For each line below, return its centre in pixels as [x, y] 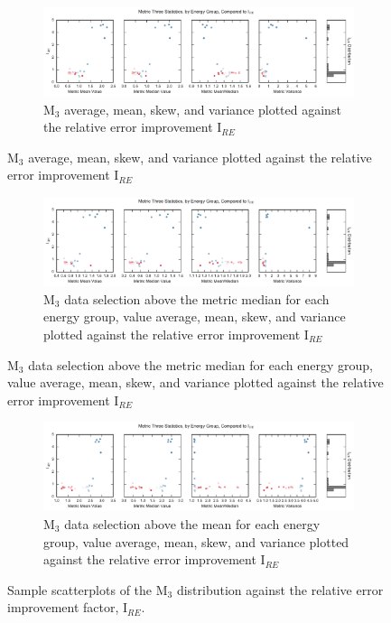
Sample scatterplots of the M [88, 589]
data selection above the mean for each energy [192, 524]
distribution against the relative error [280, 589]
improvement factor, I [68, 607]
